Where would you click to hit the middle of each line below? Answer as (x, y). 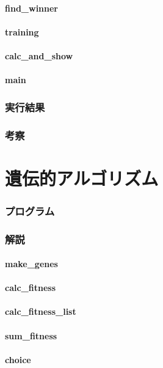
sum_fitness (31, 335)
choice (18, 359)
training (22, 31)
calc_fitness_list (41, 311)
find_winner (32, 8)
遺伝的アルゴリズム (82, 178)
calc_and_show (39, 55)
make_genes (31, 264)
